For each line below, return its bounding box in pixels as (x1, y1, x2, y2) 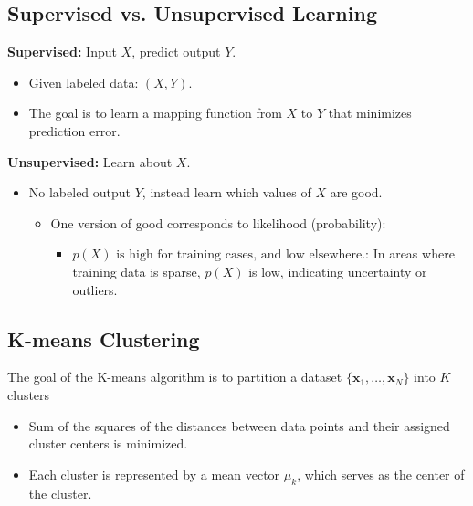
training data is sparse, (72, 261, 201, 280)
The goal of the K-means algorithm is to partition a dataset (7, 367, 342, 386)
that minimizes (328, 103, 412, 122)
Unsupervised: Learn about (7, 152, 173, 171)
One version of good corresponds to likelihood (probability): (50, 213, 386, 232)
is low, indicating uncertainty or (248, 261, 427, 280)
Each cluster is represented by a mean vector (28, 464, 280, 483)
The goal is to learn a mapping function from (28, 103, 282, 122)
